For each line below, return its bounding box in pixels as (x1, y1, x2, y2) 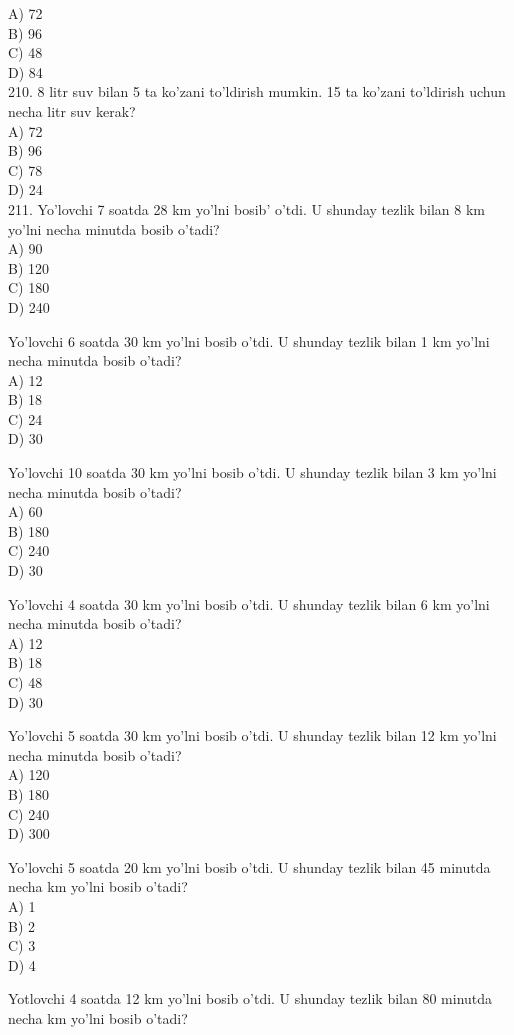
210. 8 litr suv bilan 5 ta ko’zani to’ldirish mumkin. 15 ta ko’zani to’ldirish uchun (8, 81, 506, 102)
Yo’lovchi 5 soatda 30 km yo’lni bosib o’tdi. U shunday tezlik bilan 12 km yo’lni (8, 725, 497, 746)
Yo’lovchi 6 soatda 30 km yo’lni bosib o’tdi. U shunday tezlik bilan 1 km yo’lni (8, 330, 490, 351)
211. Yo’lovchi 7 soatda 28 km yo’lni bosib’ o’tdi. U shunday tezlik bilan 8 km (8, 198, 486, 219)
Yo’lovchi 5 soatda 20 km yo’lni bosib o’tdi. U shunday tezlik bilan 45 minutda (8, 856, 491, 877)
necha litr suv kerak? (8, 100, 136, 121)
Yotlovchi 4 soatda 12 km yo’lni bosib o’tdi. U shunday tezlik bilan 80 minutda (8, 988, 493, 1009)
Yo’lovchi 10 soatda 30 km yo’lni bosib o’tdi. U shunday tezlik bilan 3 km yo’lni (8, 462, 497, 483)
